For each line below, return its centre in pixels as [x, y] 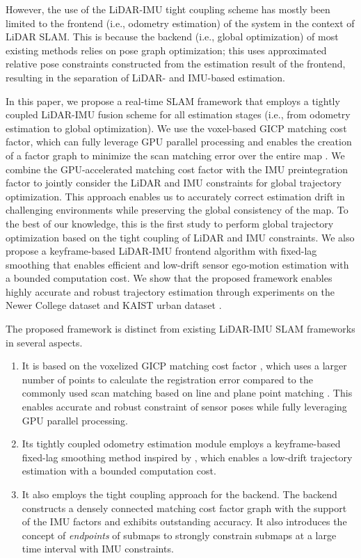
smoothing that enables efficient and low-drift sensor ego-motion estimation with [177, 264]
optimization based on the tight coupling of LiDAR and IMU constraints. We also [180, 237]
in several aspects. [44, 342]
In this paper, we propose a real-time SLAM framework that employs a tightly [173, 101]
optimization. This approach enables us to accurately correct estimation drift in [175, 196]
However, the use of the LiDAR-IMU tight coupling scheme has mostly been [168, 9]
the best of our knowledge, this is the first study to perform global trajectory [170, 223]
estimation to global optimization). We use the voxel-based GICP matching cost [176, 128]
